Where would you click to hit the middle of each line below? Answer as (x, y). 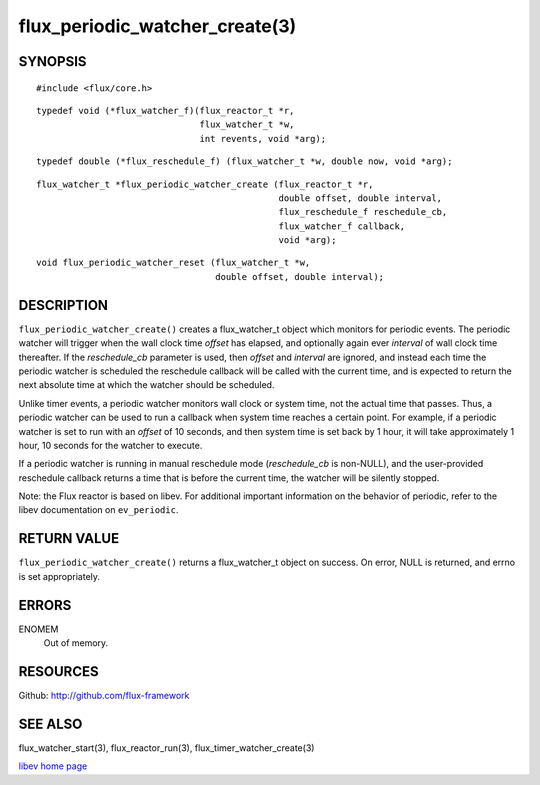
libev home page (53, 766)
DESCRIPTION (63, 305)
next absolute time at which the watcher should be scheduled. (146, 385)
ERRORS (45, 605)
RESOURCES (58, 671)
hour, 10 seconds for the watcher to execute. (110, 445)
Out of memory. (76, 643)
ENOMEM (38, 629)
